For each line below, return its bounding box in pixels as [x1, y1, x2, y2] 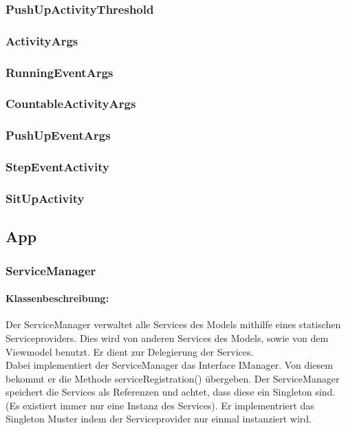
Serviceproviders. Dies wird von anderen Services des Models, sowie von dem [6, 330, 329, 345]
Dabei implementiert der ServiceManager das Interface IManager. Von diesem [6, 358, 333, 372]
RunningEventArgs [6, 63, 113, 80]
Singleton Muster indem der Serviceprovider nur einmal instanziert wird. [6, 411, 312, 426]
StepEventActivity [6, 158, 109, 175]
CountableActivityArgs [6, 95, 136, 112]
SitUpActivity [6, 189, 85, 206]
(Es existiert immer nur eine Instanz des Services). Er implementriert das [6, 398, 314, 412]
